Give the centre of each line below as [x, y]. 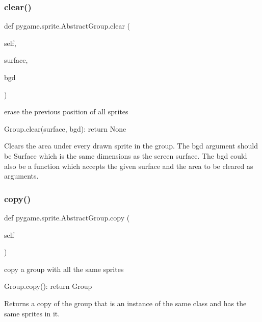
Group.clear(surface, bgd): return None [65, 128]
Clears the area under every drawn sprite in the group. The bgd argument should [131, 146]
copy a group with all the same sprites [64, 269]
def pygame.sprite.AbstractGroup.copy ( [67, 217]
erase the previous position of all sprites [66, 112]
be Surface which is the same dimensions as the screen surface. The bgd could [126, 155]
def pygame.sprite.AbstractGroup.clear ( [67, 26]
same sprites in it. [32, 313]
